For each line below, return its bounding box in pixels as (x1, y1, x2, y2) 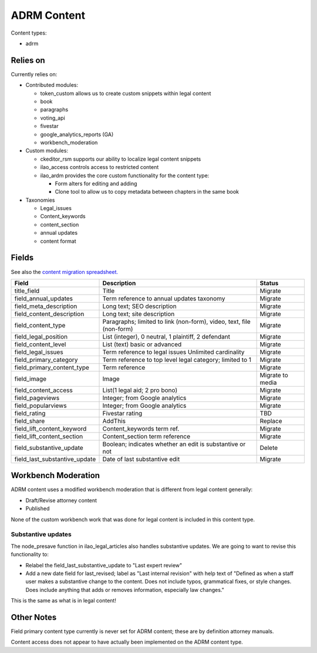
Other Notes (11, 612, 57, 622)
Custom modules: (25, 147, 69, 154)
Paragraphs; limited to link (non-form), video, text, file (102, 317, 251, 326)
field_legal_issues (14, 348, 64, 356)
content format (40, 238, 76, 245)
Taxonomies (25, 197, 55, 204)
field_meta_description (14, 302, 77, 310)
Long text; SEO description (102, 302, 177, 310)
